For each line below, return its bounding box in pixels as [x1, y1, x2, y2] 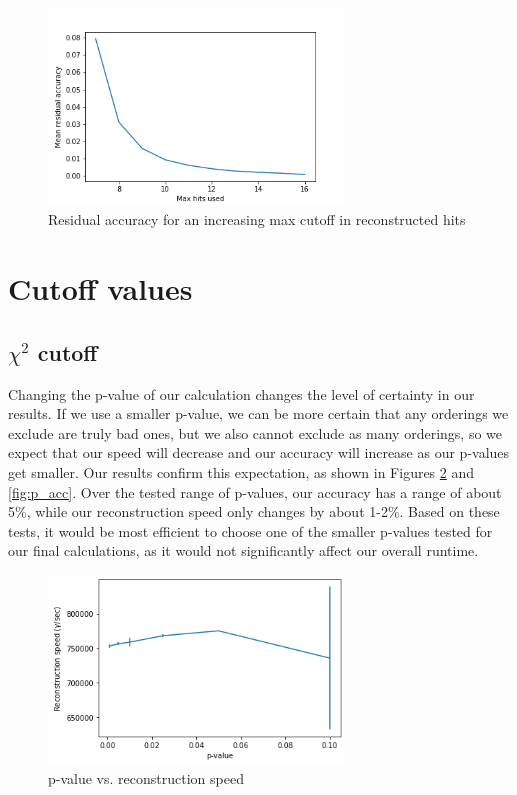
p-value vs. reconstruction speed [48, 767, 244, 788]
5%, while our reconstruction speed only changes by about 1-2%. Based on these [8, 501, 500, 522]
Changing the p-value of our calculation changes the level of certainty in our [8, 383, 475, 404]
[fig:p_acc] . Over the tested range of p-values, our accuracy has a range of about [8, 481, 502, 502]
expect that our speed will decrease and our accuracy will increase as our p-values [8, 442, 510, 463]
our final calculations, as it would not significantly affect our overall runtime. [8, 540, 479, 561]
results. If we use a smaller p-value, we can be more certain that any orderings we [8, 403, 509, 424]
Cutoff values [8, 268, 193, 309]
